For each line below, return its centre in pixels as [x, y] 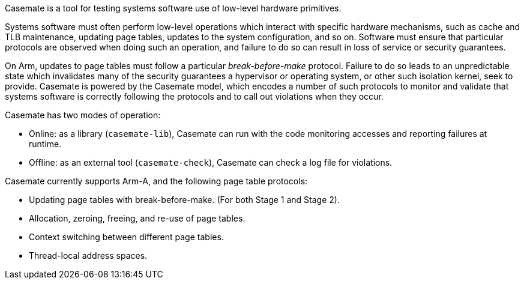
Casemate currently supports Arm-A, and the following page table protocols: [156, 181]
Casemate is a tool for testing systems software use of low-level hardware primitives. [173, 8]
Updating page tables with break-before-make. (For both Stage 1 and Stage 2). [184, 200]
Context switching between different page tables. [126, 237]
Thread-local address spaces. [88, 255]
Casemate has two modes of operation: [83, 115]
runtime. [45, 144]
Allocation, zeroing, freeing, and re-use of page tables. [137, 218]
